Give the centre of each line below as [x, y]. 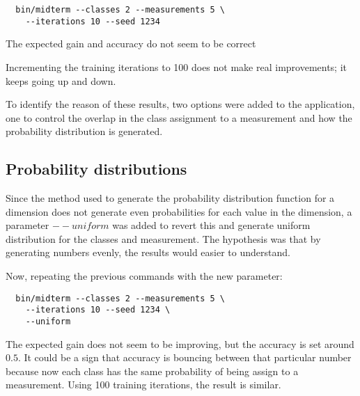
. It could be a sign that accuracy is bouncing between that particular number [185, 357]
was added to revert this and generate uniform [211, 225]
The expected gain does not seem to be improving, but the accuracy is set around [180, 343]
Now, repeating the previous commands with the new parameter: [144, 276]
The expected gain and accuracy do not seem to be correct [131, 43]
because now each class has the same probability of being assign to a [152, 371]
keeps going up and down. [61, 80]
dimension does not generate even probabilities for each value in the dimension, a [179, 211]
